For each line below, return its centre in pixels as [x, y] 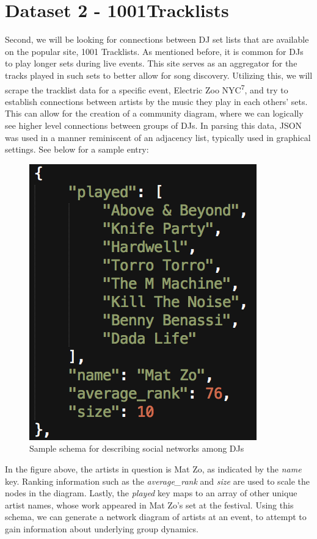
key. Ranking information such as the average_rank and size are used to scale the [158, 481]
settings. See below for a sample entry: [77, 149]
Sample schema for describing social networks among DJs [137, 448]
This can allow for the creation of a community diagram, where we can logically [154, 113]
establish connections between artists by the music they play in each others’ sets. [156, 101]
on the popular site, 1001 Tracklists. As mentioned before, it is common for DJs [154, 51]
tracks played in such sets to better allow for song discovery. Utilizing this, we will [159, 75]
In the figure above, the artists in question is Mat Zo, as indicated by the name [153, 468]
